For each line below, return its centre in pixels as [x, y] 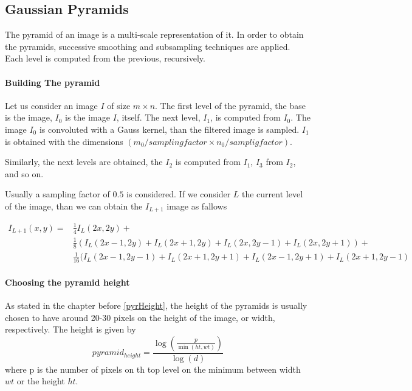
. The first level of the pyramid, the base [230, 105]
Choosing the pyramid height [67, 282]
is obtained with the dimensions [64, 141]
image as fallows [197, 206]
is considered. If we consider [179, 194]
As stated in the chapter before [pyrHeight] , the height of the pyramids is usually [156, 305]
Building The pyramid [53, 82]
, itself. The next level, [158, 117]
